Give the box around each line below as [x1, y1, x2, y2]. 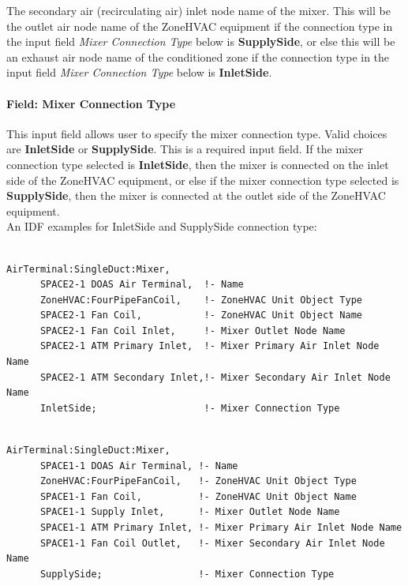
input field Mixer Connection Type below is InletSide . [6, 64, 272, 81]
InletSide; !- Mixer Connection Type [39, 402, 340, 414]
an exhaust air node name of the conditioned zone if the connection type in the [6, 48, 390, 65]
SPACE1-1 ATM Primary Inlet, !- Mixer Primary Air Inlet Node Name [39, 522, 402, 534]
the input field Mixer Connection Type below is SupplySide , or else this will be [6, 33, 395, 50]
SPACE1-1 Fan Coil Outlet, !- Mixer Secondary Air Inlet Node [39, 537, 385, 549]
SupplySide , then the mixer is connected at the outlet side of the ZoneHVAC [6, 187, 386, 204]
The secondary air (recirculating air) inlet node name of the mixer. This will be [6, 2, 391, 18]
